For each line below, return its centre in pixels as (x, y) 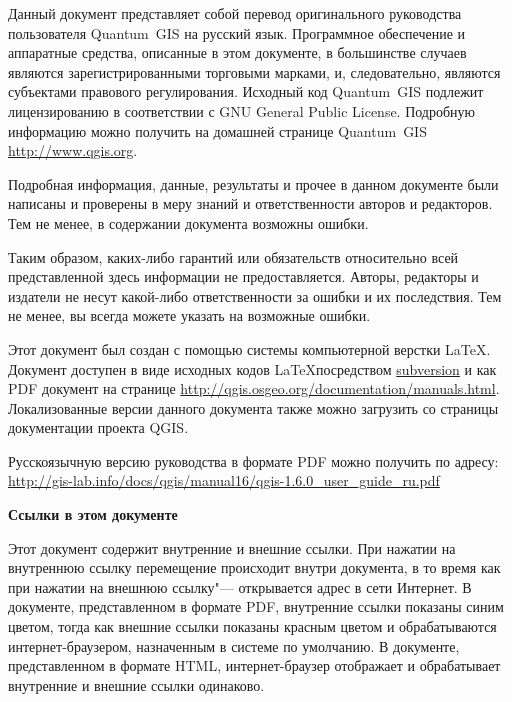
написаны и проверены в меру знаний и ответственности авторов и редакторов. (250, 203)
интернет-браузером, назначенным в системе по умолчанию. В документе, (234, 645)
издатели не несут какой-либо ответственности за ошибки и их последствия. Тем (255, 295)
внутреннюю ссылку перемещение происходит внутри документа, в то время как (254, 567)
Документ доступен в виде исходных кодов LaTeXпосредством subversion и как (252, 368)
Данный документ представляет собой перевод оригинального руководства (235, 13)
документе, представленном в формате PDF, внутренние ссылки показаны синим (256, 606)
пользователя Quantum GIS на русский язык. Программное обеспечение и (237, 32)
